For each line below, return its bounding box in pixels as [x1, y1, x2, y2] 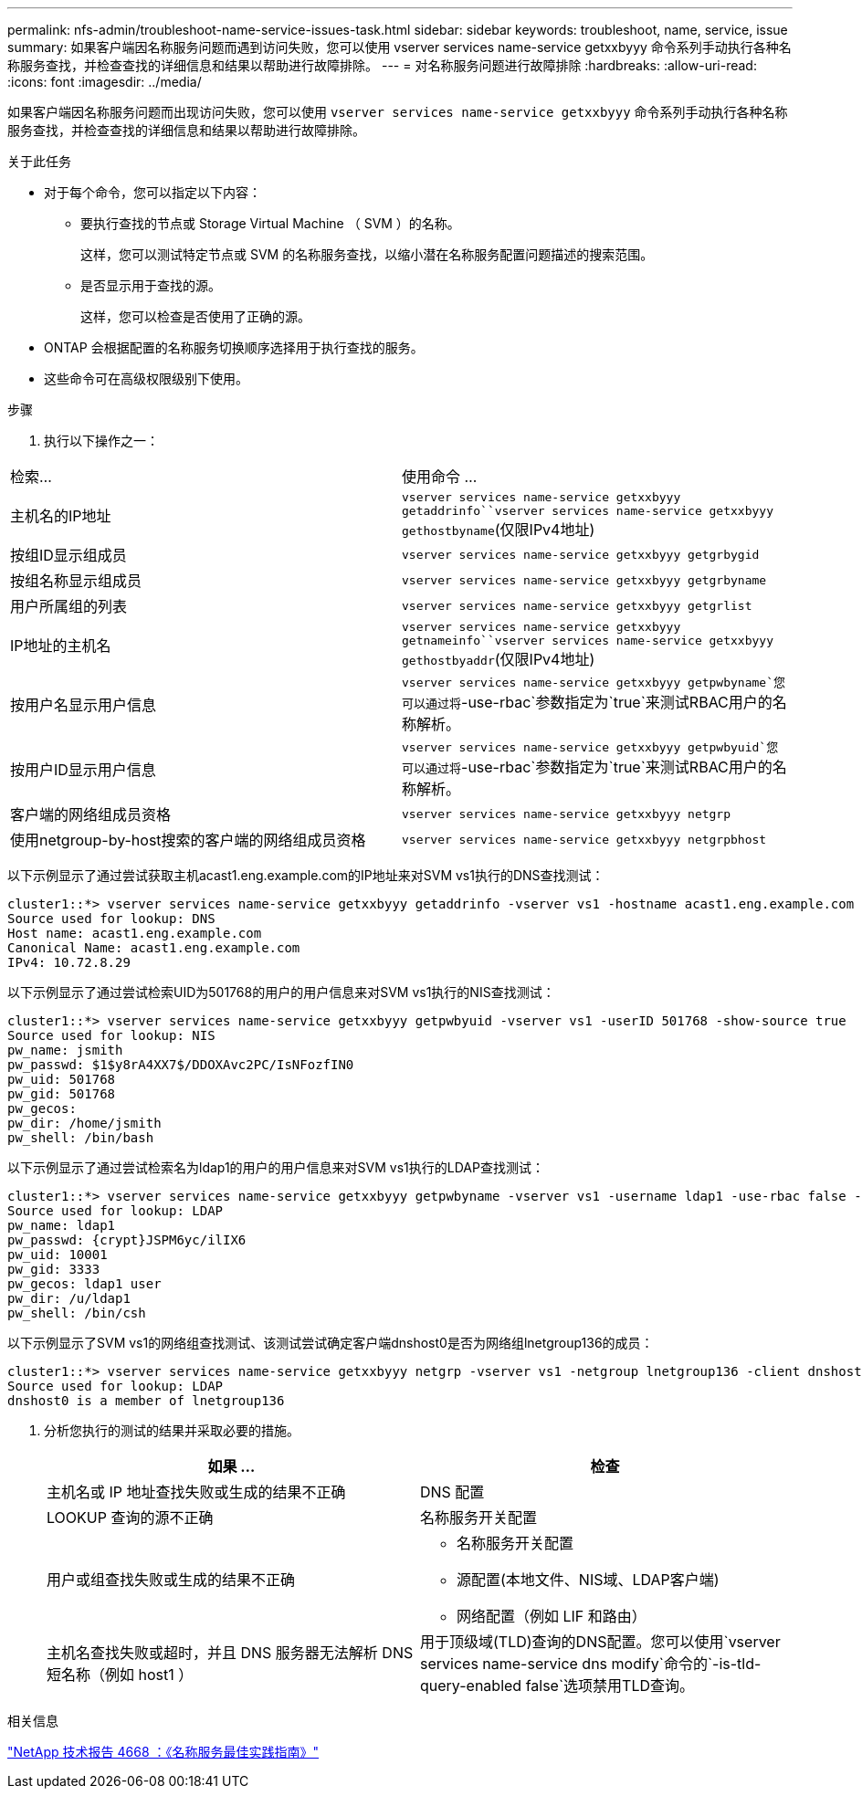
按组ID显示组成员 [10, 546, 127, 564]
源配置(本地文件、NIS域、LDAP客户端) [457, 1570, 720, 1589]
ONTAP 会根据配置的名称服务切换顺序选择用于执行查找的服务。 [44, 340, 424, 355]
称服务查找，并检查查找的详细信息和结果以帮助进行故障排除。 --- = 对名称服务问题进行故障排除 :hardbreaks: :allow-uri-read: [7, 58, 757, 73]
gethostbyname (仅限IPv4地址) [402, 520, 595, 539]
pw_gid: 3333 [7, 1262, 100, 1276]
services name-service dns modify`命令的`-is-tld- [420, 1654, 762, 1673]
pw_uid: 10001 [7, 1247, 108, 1262]
